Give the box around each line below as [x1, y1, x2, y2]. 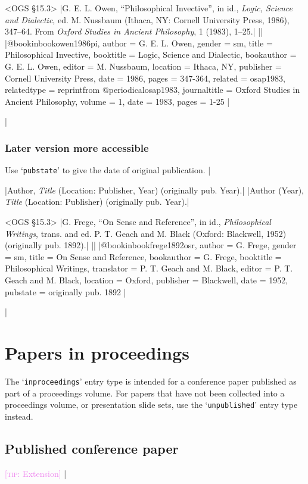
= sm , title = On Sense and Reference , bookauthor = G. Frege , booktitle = [5, 250, 282, 263]
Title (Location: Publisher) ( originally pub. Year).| [5, 195, 189, 208]
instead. [5, 410, 33, 422]
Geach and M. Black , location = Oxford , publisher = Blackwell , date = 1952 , [5, 273, 288, 286]
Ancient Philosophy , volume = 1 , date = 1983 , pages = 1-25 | [5, 95, 230, 107]
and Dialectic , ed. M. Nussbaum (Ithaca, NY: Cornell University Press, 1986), [5, 13, 290, 26]
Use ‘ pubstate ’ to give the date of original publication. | [5, 164, 211, 176]
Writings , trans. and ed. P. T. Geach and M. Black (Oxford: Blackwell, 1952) [5, 227, 287, 239]
